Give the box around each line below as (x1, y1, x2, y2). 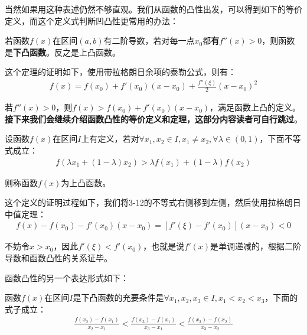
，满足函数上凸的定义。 (210, 101, 301, 113)
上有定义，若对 (81, 132, 139, 145)
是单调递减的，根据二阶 (210, 240, 301, 252)
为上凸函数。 (61, 176, 111, 188)
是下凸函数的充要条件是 (73, 291, 164, 304)
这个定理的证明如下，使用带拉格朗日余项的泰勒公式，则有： (5, 66, 236, 78)
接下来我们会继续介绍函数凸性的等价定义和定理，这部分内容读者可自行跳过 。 (5, 112, 302, 125)
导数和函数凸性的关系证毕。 (5, 252, 112, 264)
